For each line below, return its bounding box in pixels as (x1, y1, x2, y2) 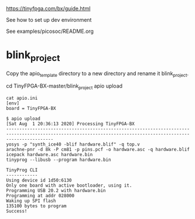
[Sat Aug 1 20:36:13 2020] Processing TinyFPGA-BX (6, 121, 135, 127)
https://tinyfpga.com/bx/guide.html (6, 5, 91, 12)
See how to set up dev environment (6, 16, 92, 23)
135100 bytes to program (6, 203, 67, 209)
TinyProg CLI (6, 167, 38, 173)
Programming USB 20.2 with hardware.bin (6, 188, 107, 194)
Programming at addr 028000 (6, 193, 75, 199)
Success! (6, 208, 28, 214)
